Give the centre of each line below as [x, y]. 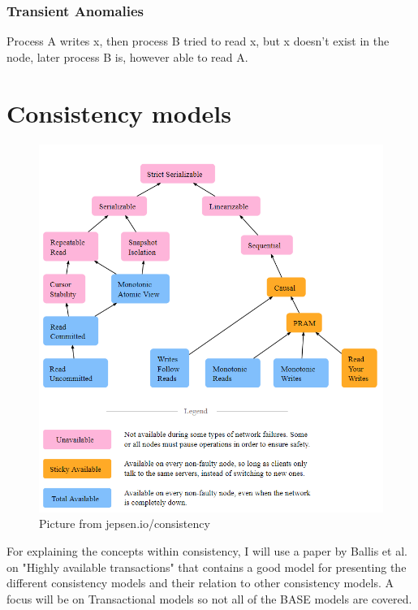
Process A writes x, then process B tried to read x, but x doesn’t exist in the [198, 41]
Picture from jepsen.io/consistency [125, 523]
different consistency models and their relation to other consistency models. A [200, 583]
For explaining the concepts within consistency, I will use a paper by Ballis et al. [207, 550]
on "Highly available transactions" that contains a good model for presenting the [207, 567]
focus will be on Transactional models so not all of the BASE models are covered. [209, 598]
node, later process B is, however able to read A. [127, 56]
